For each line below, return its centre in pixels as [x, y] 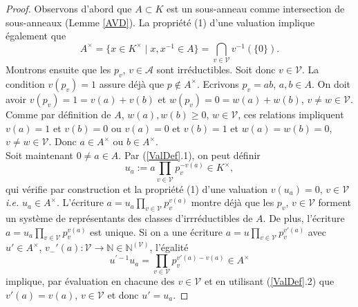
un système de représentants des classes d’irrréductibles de [129, 218]
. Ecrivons [218, 83]
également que [36, 36]
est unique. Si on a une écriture [156, 231]
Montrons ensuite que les [58, 69]
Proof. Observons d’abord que [69, 8]
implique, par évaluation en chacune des [90, 281]
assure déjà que [132, 83]
